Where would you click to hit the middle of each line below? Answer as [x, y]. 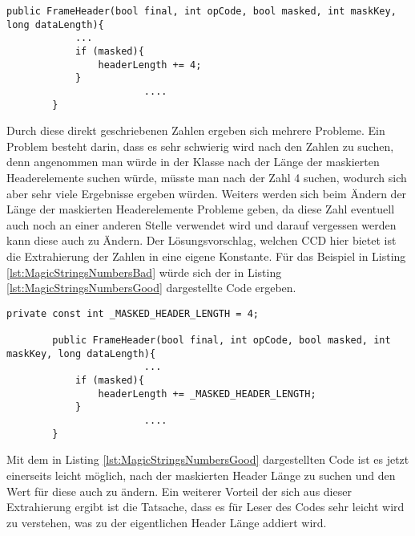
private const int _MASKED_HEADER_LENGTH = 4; [133, 313]
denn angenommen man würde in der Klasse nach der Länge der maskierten [193, 162]
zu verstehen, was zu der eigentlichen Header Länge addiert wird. [167, 522]
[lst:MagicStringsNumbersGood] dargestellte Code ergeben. [151, 288]
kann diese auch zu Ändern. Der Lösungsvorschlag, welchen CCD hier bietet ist [201, 240]
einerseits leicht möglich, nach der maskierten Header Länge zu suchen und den [201, 475]
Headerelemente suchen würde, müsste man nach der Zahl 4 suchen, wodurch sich [207, 178]
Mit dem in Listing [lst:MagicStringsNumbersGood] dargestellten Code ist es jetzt [208, 459]
